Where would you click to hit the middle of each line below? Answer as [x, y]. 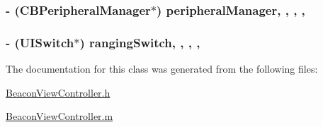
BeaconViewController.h [58, 92]
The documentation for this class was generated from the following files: [162, 69]
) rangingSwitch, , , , [140, 42]
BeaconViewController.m [59, 116]
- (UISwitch [40, 42]
